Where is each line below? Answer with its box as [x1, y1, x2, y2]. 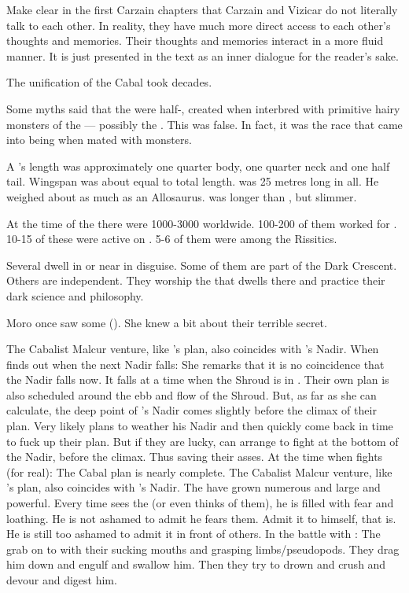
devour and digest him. [6, 572, 117, 587]
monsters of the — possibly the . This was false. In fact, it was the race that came [6, 116, 403, 132]
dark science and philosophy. [6, 287, 144, 304]
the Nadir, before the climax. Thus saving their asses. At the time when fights [6, 448, 383, 465]
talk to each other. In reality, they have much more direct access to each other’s [6, 17, 391, 33]
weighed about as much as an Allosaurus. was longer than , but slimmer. [6, 188, 357, 204]
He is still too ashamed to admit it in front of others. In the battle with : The [6, 525, 381, 542]
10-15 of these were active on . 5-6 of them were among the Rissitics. [6, 230, 337, 247]
